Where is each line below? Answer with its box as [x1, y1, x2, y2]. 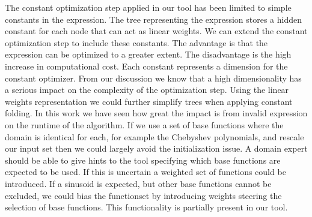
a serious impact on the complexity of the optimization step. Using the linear [5, 83, 289, 96]
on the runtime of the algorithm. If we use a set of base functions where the [5, 118, 284, 131]
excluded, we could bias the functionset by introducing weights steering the [5, 189, 282, 201]
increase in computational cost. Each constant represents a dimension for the [5, 59, 288, 72]
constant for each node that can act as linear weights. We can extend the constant [5, 25, 308, 37]
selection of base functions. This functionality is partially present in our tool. [5, 201, 288, 213]
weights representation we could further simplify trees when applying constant [5, 95, 293, 107]
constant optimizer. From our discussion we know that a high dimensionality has [5, 71, 302, 84]
